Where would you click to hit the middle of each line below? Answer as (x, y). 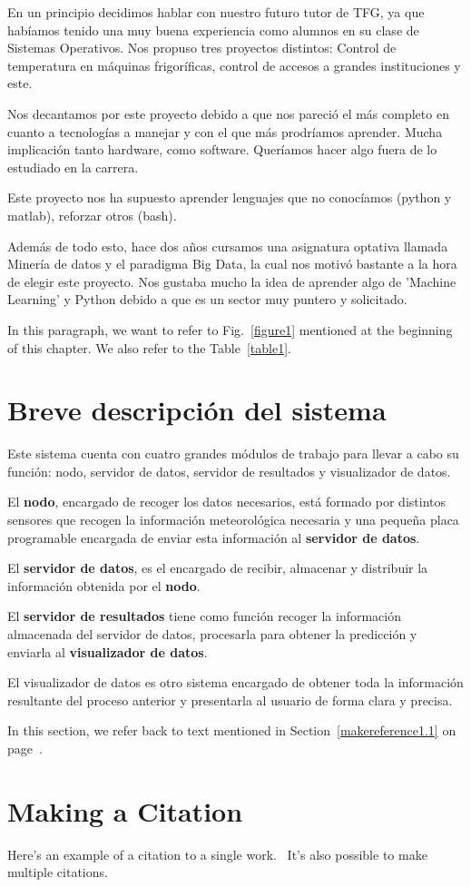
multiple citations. (58, 872)
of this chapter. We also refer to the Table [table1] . (149, 347)
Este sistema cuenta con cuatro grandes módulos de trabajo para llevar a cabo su (233, 453)
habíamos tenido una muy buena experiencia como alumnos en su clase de (213, 30)
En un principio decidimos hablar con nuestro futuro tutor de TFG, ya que (216, 12)
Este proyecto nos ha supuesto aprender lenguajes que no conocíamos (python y (230, 197)
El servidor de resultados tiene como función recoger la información (204, 616)
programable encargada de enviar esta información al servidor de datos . (214, 537)
